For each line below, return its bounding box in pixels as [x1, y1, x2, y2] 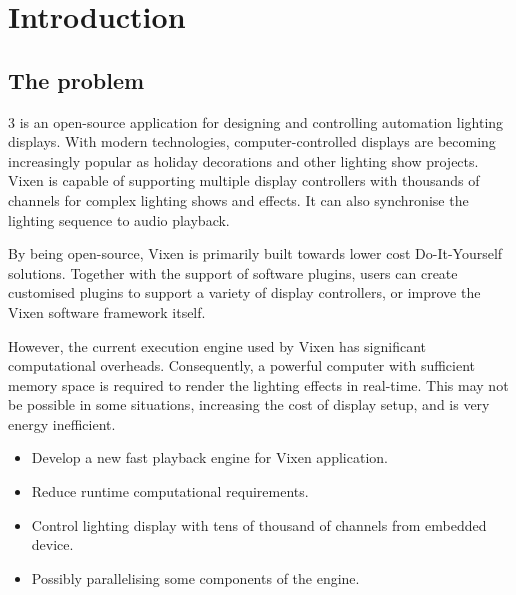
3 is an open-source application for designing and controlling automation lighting [8, 111, 504, 132]
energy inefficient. [8, 413, 116, 434]
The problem [8, 64, 145, 95]
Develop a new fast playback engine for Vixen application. [31, 447, 388, 468]
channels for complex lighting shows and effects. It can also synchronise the [8, 189, 469, 210]
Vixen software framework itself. [8, 301, 206, 322]
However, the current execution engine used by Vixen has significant [8, 335, 426, 356]
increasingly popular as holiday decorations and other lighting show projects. [8, 150, 479, 171]
